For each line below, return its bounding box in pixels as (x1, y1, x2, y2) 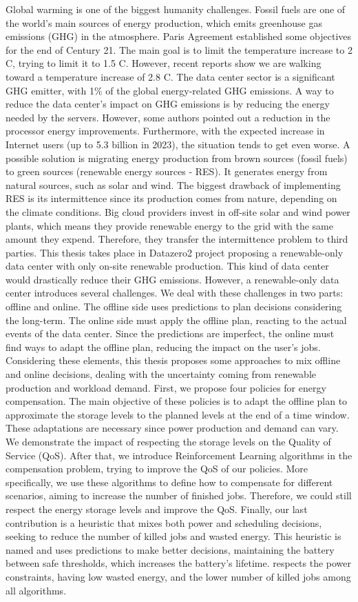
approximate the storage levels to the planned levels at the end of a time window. (6, 407, 350, 421)
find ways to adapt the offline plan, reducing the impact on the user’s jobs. (6, 339, 321, 354)
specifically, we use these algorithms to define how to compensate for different (6, 474, 333, 489)
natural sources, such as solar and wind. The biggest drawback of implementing (6, 177, 341, 192)
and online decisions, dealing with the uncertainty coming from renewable (6, 367, 317, 381)
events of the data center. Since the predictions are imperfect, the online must (6, 326, 335, 341)
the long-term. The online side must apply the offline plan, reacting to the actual (6, 312, 347, 327)
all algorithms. (6, 583, 67, 597)
